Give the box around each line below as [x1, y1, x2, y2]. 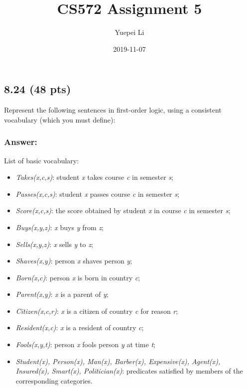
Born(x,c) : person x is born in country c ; [15, 272, 140, 282]
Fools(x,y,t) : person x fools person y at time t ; [15, 339, 155, 350]
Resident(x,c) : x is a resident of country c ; [15, 322, 144, 333]
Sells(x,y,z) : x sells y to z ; [15, 239, 93, 249]
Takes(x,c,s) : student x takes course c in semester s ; [15, 172, 173, 182]
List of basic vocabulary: [4, 155, 79, 165]
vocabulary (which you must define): [4, 114, 116, 125]
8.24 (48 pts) [4, 81, 71, 97]
